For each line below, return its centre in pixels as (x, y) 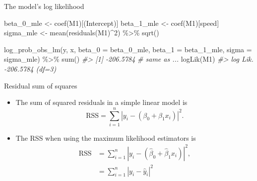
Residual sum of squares (41, 85)
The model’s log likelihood (44, 6)
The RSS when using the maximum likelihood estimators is (106, 137)
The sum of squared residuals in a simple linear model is (101, 102)
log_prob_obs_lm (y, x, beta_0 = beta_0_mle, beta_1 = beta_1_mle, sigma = (128, 49)
